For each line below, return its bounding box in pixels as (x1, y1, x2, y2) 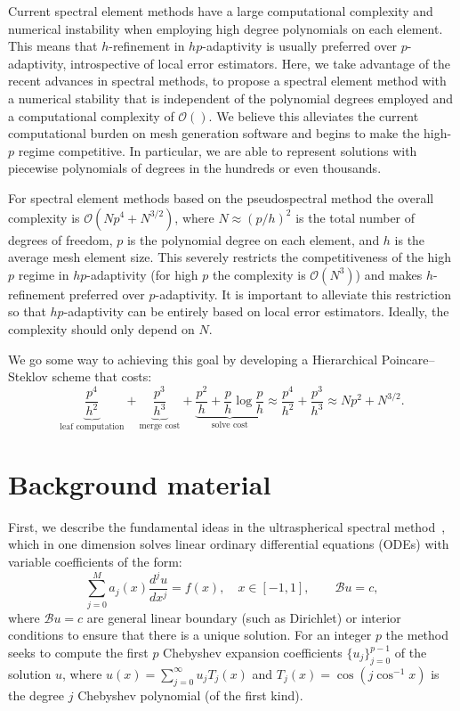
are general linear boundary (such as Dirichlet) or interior (86, 608, 401, 626)
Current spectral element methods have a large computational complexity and (8, 2, 433, 20)
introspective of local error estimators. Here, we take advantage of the (70, 53, 451, 72)
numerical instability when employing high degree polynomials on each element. (8, 19, 443, 37)
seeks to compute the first (8, 643, 149, 661)
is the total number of (295, 208, 416, 226)
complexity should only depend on (8, 319, 195, 338)
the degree (8, 685, 65, 704)
